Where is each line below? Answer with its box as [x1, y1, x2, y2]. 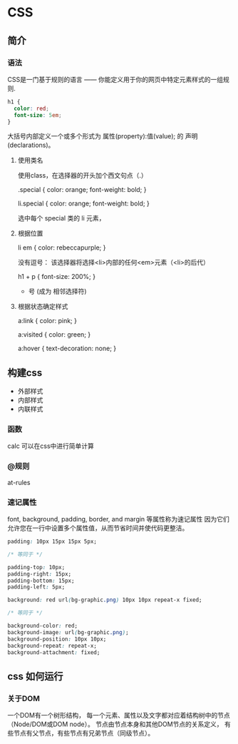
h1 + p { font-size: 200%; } [17, 272, 96, 281]
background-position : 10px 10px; [7, 636, 107, 643]
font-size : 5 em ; [14, 111, 62, 118]
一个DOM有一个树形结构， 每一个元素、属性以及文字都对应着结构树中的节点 [7, 711, 230, 720]
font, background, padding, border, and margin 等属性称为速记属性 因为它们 [7, 515, 230, 524]
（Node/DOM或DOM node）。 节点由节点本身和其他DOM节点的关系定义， [7, 720, 223, 728]
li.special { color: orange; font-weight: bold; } [17, 199, 150, 208]
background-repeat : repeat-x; [7, 642, 98, 649]
